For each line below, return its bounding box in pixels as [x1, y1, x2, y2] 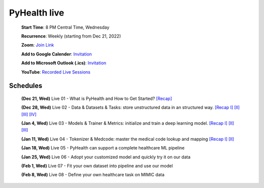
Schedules [9, 82, 43, 90]
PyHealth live [9, 7, 65, 18]
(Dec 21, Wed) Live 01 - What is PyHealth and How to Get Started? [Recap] [21, 95, 172, 101]
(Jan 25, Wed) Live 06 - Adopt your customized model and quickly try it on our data [21, 154, 191, 160]
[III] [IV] [21, 111, 37, 117]
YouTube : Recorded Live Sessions [21, 69, 90, 75]
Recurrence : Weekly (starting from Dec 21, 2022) [21, 33, 121, 39]
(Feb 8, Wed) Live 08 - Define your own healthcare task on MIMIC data [21, 172, 165, 178]
